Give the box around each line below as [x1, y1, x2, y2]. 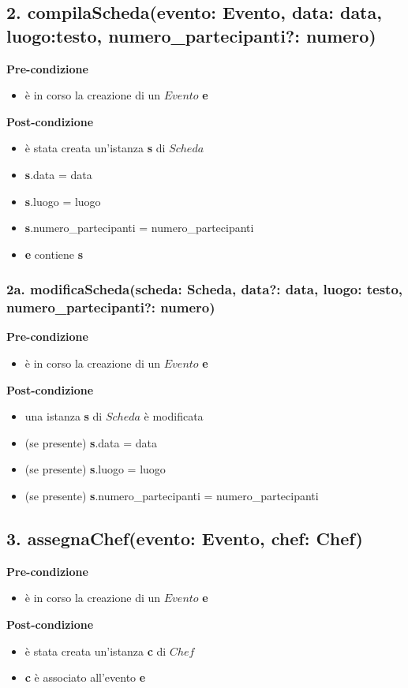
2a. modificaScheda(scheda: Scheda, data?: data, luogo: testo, [6, 279, 403, 299]
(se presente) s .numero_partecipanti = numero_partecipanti [24, 488, 319, 504]
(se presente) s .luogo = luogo [24, 461, 166, 477]
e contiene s [24, 245, 84, 262]
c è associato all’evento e [24, 669, 146, 686]
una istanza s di [24, 408, 103, 424]
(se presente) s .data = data [24, 434, 157, 451]
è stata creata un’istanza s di [24, 140, 166, 156]
